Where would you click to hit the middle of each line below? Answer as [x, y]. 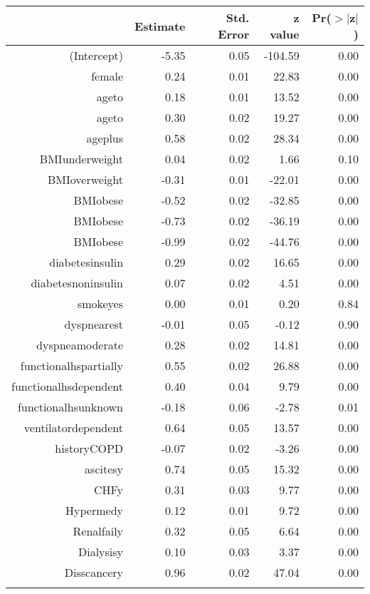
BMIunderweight [81, 159]
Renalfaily [98, 531]
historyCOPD [89, 448]
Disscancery [94, 572]
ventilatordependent [74, 427]
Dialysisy [101, 552]
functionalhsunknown [70, 407]
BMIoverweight [85, 179]
